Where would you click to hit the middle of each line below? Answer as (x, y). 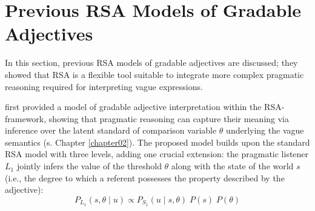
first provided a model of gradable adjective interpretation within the (133, 107)
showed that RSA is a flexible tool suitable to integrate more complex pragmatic (154, 74)
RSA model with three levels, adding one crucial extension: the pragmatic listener (157, 154)
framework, (26, 118)
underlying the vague (265, 130)
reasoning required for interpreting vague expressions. (104, 86)
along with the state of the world (232, 166)
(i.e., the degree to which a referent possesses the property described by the (145, 177)
